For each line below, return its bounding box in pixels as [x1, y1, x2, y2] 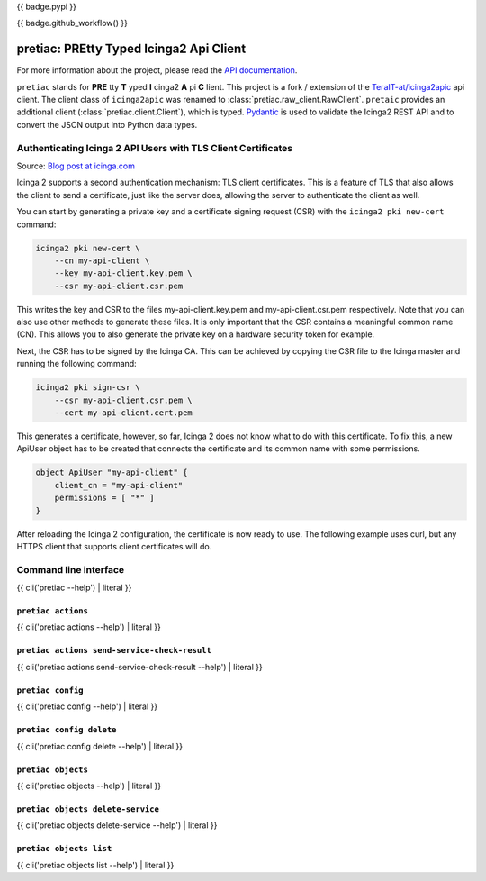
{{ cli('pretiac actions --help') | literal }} [16, 622, 162, 632]
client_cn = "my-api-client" [54, 480, 184, 490]
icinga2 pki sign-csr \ [35, 383, 141, 393]
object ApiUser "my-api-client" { [35, 468, 188, 477]
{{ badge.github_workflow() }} [16, 18, 128, 29]
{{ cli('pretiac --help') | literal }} [16, 582, 132, 594]
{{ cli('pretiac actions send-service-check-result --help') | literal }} [16, 661, 263, 672]
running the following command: [16, 359, 137, 369]
